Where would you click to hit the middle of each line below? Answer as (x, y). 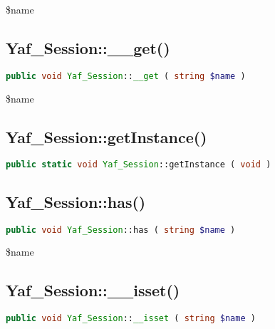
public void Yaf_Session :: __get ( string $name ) (126, 76)
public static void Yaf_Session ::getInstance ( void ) (139, 165)
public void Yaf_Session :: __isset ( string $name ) (131, 319)
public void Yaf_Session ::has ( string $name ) (121, 230)
